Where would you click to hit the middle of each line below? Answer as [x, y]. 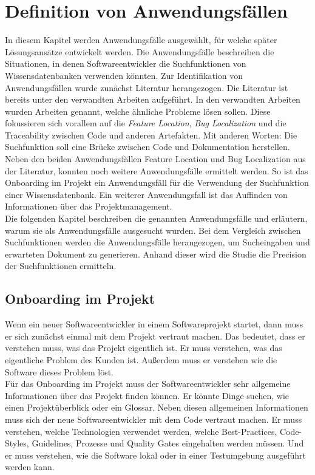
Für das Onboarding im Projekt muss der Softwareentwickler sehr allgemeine [148, 384]
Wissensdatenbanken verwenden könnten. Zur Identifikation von [124, 75]
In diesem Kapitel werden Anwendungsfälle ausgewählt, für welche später [141, 40]
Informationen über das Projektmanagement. [89, 206]
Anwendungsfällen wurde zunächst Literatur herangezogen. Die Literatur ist [147, 87]
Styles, [17, 443]
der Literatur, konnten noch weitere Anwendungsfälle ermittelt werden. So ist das [157, 170]
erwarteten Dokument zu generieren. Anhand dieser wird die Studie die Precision [156, 254]
